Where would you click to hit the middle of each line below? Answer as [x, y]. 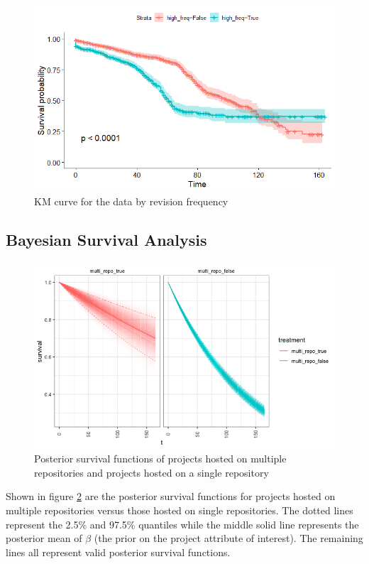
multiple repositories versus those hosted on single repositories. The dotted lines [180, 510]
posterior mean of [44, 538]
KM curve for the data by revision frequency [131, 201]
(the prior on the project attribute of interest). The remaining [228, 538]
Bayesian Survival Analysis [106, 240]
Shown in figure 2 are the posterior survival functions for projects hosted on [171, 496]
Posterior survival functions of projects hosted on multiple [160, 459]
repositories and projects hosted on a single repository [152, 472]
